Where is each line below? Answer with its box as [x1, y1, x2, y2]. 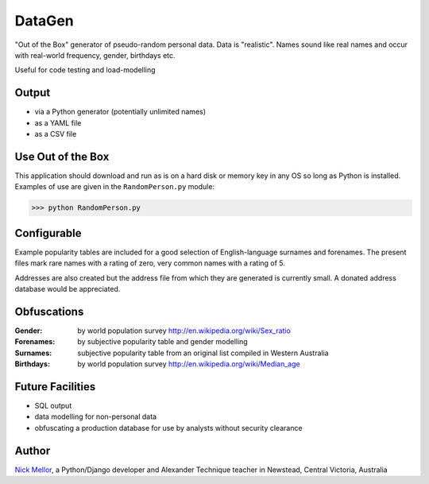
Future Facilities [14, 380, 96, 393]
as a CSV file [34, 130, 77, 139]
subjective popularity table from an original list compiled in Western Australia [77, 348, 329, 358]
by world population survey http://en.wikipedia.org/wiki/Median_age [77, 359, 301, 369]
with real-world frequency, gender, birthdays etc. [14, 50, 176, 60]
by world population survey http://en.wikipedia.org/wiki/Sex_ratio [77, 326, 292, 335]
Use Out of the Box [14, 149, 110, 163]
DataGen [14, 12, 75, 29]
